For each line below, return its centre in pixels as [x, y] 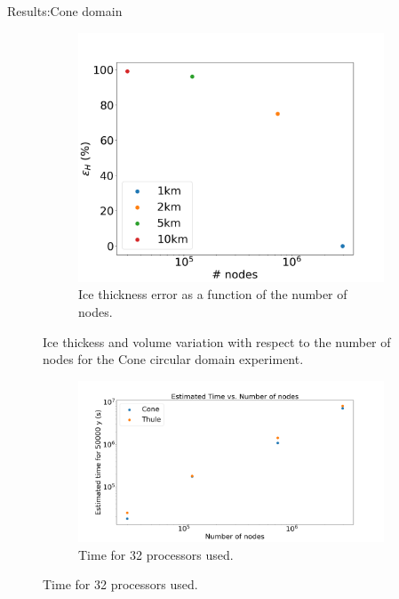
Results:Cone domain [65, 11]
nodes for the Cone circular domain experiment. [173, 359]
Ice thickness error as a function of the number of [213, 294]
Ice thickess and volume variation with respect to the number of [217, 341]
